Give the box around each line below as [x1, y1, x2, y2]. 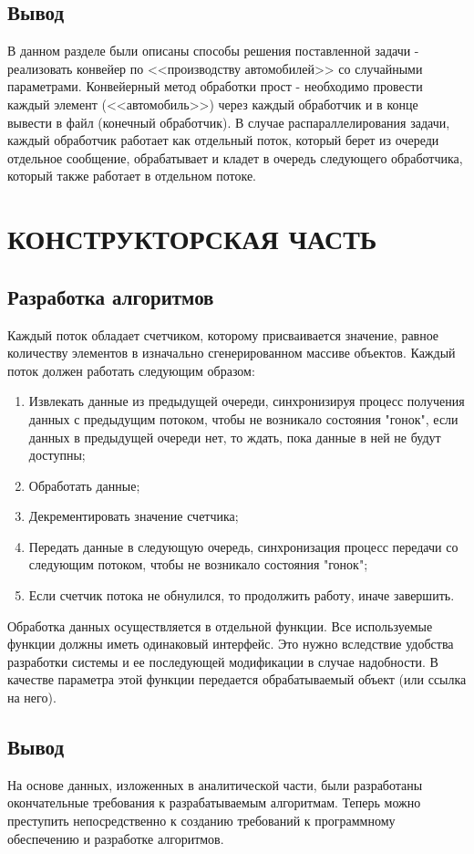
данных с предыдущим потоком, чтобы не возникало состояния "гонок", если [28, 409, 459, 428]
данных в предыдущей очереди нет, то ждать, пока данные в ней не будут [28, 427, 441, 446]
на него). [7, 688, 57, 707]
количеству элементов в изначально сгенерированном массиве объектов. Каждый [7, 343, 456, 362]
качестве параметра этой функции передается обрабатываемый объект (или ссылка [7, 670, 467, 689]
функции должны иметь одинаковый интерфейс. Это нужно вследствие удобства [7, 634, 454, 653]
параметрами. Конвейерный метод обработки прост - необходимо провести [7, 77, 423, 96]
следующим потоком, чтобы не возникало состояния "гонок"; [28, 555, 368, 574]
